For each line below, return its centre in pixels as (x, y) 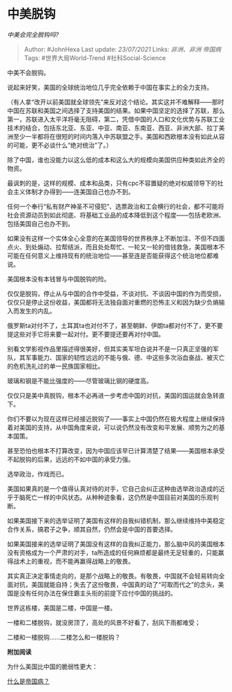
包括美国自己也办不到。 (40, 223)
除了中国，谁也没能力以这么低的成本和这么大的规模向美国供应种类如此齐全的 (116, 160)
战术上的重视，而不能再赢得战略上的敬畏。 (74, 561)
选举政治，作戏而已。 (37, 474)
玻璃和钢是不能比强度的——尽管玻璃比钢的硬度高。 (80, 381)
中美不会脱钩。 (28, 73)
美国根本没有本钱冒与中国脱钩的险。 (59, 279)
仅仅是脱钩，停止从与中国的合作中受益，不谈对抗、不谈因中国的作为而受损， (116, 294)
